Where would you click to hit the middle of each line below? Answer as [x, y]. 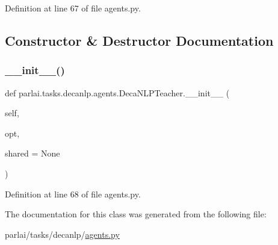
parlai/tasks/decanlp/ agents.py [62, 234]
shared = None [32, 153]
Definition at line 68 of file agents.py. [73, 194]
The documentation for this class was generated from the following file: [136, 214]
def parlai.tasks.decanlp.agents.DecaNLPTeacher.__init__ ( [117, 92]
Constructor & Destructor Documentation [139, 40]
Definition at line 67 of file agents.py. [73, 8]
